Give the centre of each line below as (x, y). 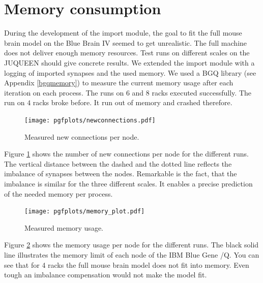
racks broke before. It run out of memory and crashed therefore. (133, 102)
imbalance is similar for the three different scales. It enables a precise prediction (128, 183)
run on (14, 102)
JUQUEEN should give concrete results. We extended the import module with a (129, 62)
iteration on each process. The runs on (64, 92)
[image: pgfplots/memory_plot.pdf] (85, 212)
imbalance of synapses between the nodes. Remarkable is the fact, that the (121, 174)
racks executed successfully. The (201, 92)
